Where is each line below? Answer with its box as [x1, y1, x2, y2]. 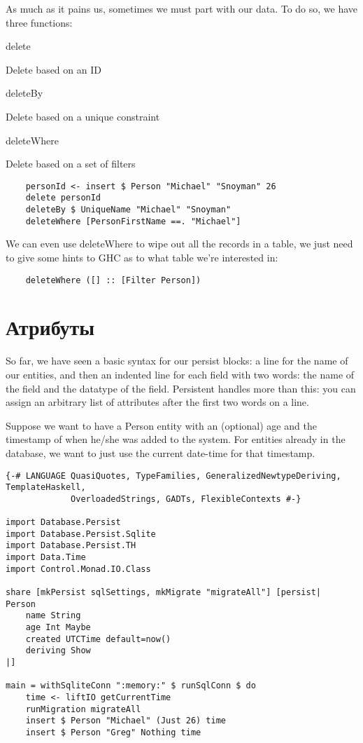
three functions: [6, 15, 73, 29]
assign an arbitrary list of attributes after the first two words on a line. [6, 395, 309, 409]
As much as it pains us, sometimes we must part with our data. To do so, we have [6, 1, 358, 15]
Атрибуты [6, 313, 95, 341]
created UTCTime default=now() [25, 634, 171, 644]
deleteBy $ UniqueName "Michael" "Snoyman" [25, 205, 232, 215]
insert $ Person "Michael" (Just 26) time [25, 716, 226, 726]
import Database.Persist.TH [6, 540, 136, 551]
